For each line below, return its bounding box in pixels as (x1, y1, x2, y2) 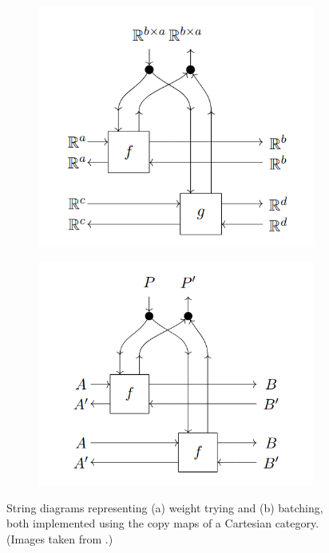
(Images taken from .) (6, 530, 113, 547)
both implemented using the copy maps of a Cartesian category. (6, 515, 319, 531)
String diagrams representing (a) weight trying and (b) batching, (6, 499, 323, 515)
